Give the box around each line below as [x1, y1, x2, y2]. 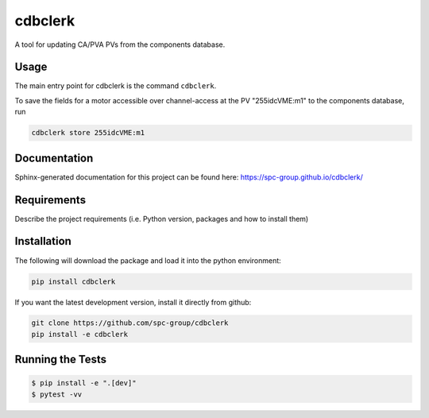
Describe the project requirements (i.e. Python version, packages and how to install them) [14, 214, 309, 223]
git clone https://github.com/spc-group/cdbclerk [31, 319, 229, 327]
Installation [14, 234, 71, 248]
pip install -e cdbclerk [31, 330, 129, 339]
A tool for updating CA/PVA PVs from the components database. [14, 40, 226, 49]
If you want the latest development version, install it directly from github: [14, 297, 252, 307]
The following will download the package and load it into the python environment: [14, 255, 281, 265]
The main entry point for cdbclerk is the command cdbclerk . [14, 81, 217, 91]
